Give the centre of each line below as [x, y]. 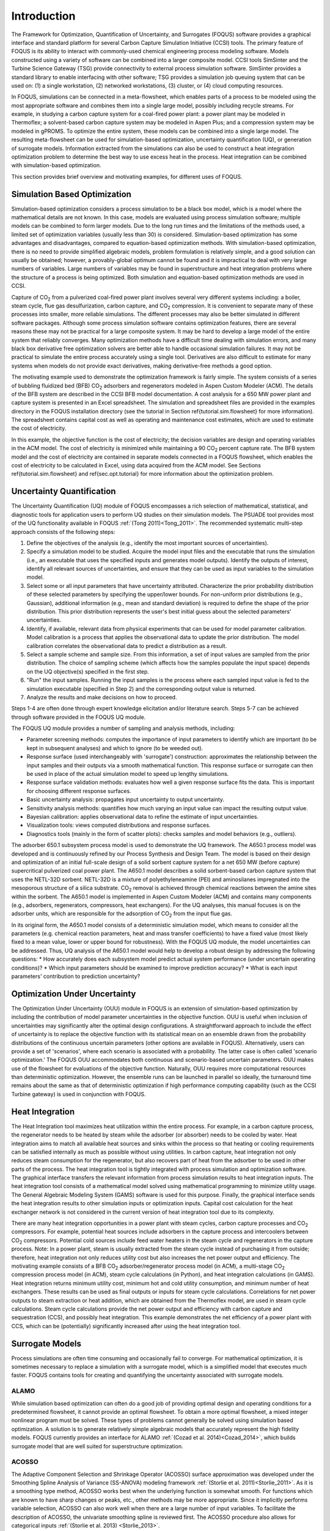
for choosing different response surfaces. [79, 791]
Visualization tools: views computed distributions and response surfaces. [119, 825]
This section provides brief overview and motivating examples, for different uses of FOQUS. [127, 176]
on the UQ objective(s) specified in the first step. [88, 671]
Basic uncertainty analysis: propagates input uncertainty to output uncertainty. [126, 800]
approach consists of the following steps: [63, 532]
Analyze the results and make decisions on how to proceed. [102, 697]
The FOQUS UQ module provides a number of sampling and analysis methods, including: [123, 728]
